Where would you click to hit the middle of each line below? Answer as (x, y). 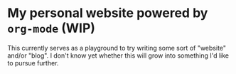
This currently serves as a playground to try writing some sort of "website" (117, 48)
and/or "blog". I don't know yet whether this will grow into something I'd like (118, 55)
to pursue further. (33, 63)
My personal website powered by (108, 13)
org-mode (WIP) (52, 28)
